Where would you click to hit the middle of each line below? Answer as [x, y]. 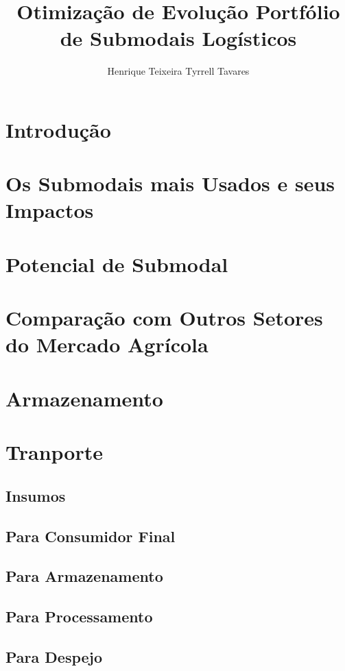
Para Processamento [79, 617]
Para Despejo [54, 656]
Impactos [50, 210]
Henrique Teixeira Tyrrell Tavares [178, 71]
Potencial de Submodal [117, 264]
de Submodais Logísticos [178, 38]
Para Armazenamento [84, 576]
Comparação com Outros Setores [164, 318]
